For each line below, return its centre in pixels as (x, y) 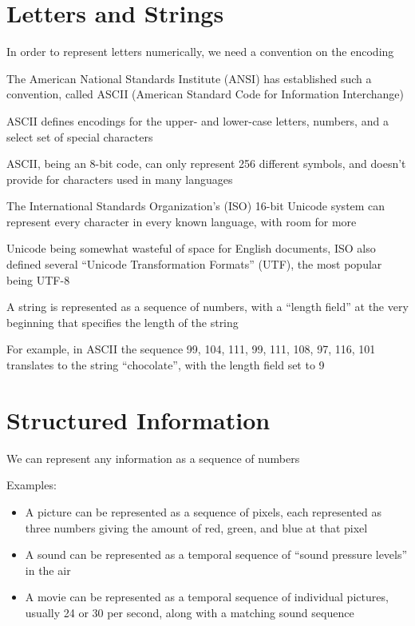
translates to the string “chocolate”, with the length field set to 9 (166, 365)
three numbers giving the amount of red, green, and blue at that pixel (196, 527)
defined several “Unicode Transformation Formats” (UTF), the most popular (194, 264)
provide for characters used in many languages (120, 179)
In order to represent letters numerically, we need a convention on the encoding (200, 52)
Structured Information (138, 419)
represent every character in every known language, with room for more (182, 221)
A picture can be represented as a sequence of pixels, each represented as (204, 511)
